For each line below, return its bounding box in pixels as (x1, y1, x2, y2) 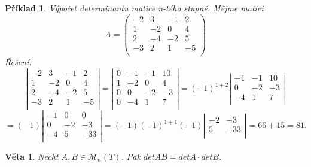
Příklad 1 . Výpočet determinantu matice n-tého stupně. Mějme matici (5, 2, 264, 14)
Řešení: (5, 55, 32, 68)
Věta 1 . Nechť (5, 150, 59, 163)
